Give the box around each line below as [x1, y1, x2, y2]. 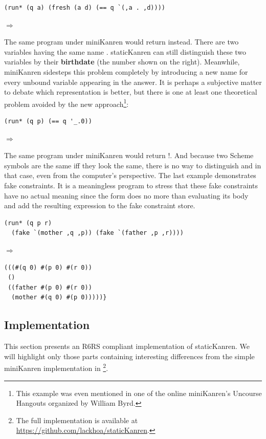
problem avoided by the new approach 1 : [4, 97, 129, 109]
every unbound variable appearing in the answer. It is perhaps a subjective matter [4, 76, 262, 87]
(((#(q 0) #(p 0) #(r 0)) [4, 264, 92, 271]
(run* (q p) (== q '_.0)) [4, 118, 92, 125]
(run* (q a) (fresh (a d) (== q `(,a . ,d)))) [4, 4, 165, 11]
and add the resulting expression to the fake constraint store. [4, 200, 195, 211]
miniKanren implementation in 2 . [4, 361, 108, 373]
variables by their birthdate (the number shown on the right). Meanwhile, [4, 56, 240, 67]
